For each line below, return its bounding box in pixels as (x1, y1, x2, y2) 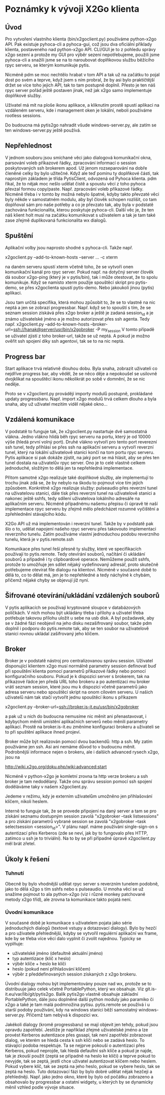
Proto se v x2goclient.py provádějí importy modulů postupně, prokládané (5, 391, 153, 397)
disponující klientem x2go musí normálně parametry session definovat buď (5, 663, 157, 669)
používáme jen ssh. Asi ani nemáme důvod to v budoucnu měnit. (5, 744, 136, 750)
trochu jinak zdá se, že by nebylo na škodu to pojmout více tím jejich (5, 479, 143, 485)
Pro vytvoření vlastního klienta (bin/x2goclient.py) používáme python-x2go (5, 36, 157, 42)
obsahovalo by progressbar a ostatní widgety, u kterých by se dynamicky (5, 1079, 154, 1085)
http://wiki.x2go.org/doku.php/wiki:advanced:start (5, 764, 107, 770)
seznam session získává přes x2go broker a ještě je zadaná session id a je (5, 310, 154, 317)
